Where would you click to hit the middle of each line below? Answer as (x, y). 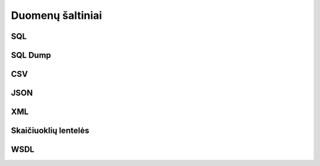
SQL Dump (31, 55)
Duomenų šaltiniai (57, 15)
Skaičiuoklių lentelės (50, 131)
